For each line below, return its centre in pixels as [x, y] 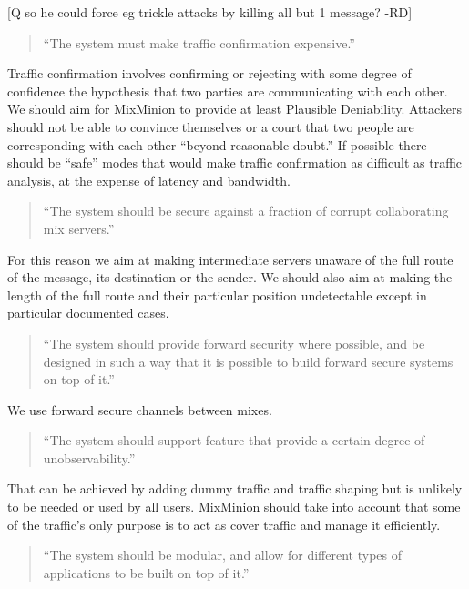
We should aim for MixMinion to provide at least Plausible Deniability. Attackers [235, 109]
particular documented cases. [88, 313]
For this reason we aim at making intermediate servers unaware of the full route [230, 259]
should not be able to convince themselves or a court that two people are [211, 126]
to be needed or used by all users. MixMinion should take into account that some [234, 507]
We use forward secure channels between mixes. [140, 409]
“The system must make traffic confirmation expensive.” [199, 42]
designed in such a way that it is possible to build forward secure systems [248, 361]
